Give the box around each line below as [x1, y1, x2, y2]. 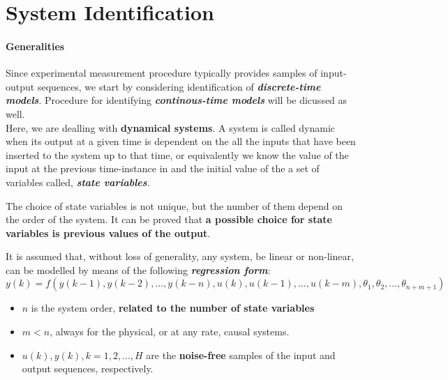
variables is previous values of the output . [6, 225, 211, 240]
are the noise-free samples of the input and [146, 347, 336, 362]
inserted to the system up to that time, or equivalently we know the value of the [6, 147, 349, 162]
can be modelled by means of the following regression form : [6, 262, 271, 277]
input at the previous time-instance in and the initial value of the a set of [6, 161, 320, 176]
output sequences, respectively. [22, 361, 154, 376]
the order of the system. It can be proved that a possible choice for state [6, 212, 332, 227]
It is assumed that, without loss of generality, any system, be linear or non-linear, [6, 249, 354, 264]
